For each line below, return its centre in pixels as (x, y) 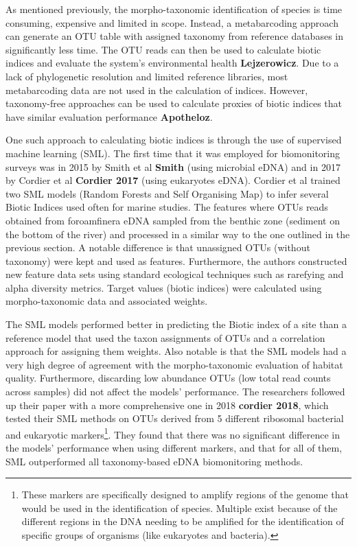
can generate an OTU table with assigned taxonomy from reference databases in (174, 36)
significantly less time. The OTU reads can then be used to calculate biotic (163, 49)
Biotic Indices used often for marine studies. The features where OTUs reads (167, 207)
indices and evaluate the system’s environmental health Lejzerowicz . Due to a (172, 63)
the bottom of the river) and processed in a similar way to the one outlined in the (178, 234)
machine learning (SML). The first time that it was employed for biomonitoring (173, 153)
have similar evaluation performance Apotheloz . (109, 116)
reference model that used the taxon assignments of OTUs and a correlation (165, 337)
